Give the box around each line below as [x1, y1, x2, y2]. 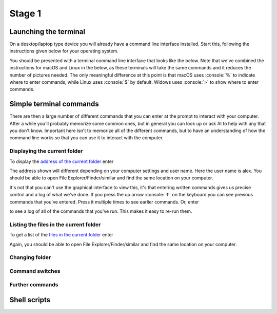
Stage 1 [9, 8, 42, 19]
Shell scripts [9, 295, 51, 304]
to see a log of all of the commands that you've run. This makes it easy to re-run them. [9, 208, 192, 214]
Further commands [9, 281, 58, 288]
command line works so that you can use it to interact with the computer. [9, 135, 164, 141]
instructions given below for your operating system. [9, 48, 119, 54]
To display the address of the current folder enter [9, 158, 114, 164]
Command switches [9, 267, 61, 274]
